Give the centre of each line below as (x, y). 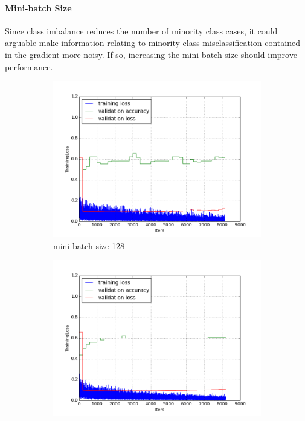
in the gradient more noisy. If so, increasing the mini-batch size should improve (151, 54)
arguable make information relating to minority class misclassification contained (152, 43)
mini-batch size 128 (89, 245)
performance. (29, 66)
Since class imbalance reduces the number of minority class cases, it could (141, 31)
